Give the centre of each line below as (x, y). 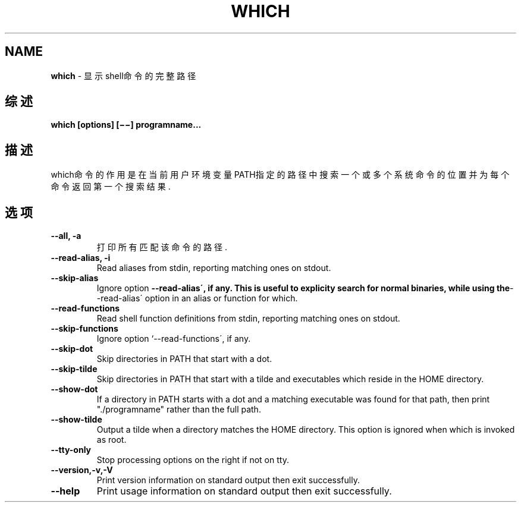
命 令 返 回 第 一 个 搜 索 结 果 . (111, 187)
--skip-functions (84, 329)
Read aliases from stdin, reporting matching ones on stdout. (214, 268)
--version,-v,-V (82, 470)
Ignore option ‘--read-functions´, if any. (174, 339)
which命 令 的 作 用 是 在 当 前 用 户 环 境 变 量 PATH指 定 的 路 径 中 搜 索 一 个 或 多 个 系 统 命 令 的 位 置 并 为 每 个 (280, 175)
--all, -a (66, 236)
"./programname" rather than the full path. (179, 410)
